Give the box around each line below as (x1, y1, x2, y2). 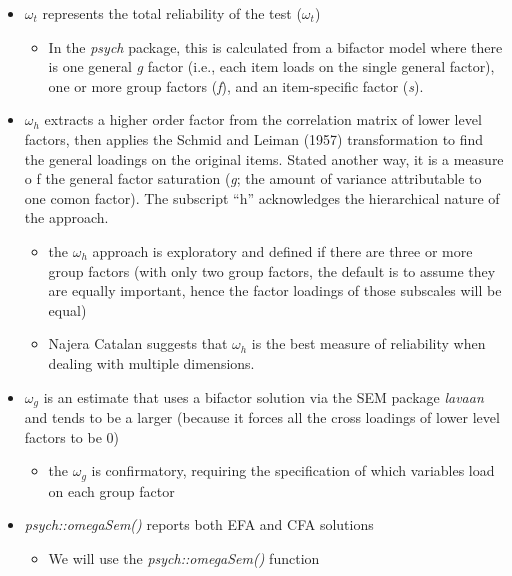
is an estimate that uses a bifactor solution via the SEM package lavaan (43, 386, 484, 407)
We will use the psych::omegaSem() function (48, 547, 320, 568)
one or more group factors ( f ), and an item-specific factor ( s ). (48, 75, 424, 96)
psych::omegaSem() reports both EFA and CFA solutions (24, 514, 374, 535)
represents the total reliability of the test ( (42, 3, 302, 23)
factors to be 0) (24, 426, 120, 447)
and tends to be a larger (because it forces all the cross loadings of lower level (24, 406, 500, 427)
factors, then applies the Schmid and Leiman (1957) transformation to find (24, 128, 484, 149)
